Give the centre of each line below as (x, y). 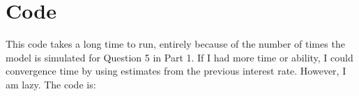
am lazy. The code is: (51, 84)
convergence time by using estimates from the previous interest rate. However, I (176, 71)
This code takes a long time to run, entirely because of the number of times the (175, 44)
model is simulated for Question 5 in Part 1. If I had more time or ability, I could (179, 57)
